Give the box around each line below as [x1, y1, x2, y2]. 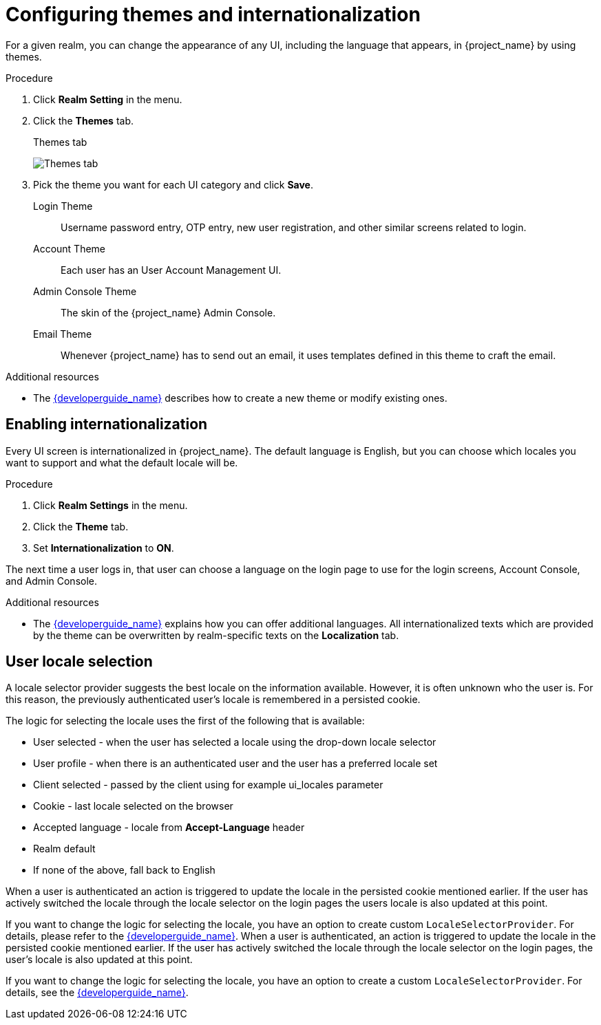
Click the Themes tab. [33, 114, 134, 127]
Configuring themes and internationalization [6, 3, 421, 26]
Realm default [33, 843, 96, 855]
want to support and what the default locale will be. [6, 456, 238, 468]
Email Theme [33, 327, 92, 340]
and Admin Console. [6, 574, 97, 587]
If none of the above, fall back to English [33, 864, 215, 876]
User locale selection [6, 653, 153, 671]
